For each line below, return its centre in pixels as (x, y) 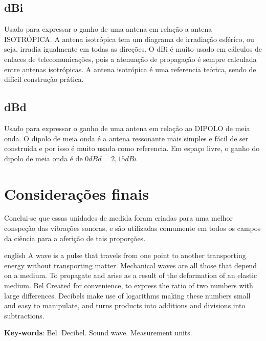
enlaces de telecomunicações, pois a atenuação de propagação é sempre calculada (130, 59)
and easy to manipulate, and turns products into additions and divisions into (125, 305)
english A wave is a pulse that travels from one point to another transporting (125, 255)
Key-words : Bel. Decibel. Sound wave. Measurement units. (98, 333)
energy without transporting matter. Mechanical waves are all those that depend (130, 265)
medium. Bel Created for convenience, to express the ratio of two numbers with (129, 285)
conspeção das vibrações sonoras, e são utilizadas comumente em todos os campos (132, 228)
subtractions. (24, 315)
